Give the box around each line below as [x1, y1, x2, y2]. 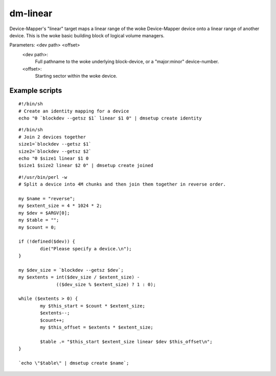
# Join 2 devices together [18, 134, 86, 140]
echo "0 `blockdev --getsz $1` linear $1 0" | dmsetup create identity [18, 115, 202, 121]
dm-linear [9, 8, 53, 19]
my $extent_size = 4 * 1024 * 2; [18, 203, 102, 209]
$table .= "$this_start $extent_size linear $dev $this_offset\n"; [40, 339, 213, 344]
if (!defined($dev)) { [18, 239, 76, 245]
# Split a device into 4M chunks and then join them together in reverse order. [18, 181, 226, 187]
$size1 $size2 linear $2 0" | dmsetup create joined [18, 162, 153, 169]
